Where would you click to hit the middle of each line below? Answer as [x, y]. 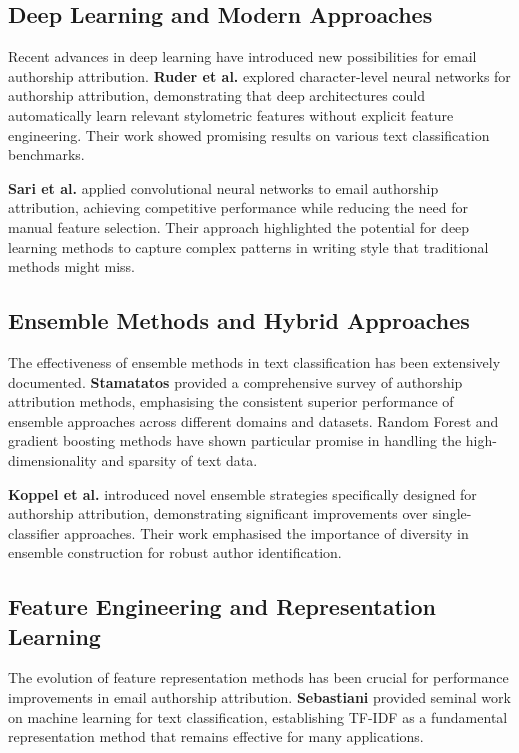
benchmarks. [46, 154]
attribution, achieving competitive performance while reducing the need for [238, 207]
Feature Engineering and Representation [222, 606]
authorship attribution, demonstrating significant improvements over [218, 513]
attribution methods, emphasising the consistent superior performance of [231, 401]
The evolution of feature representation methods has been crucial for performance [258, 677]
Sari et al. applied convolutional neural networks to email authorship [223, 187]
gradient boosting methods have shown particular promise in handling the [235, 440]
